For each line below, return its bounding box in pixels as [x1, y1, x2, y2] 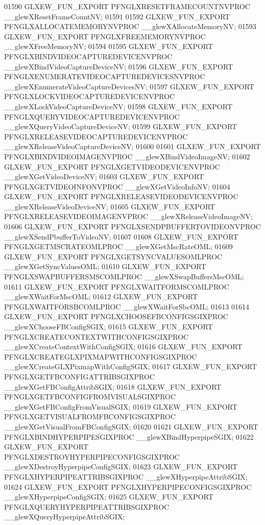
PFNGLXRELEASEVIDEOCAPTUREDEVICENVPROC [4, 131, 188, 141]
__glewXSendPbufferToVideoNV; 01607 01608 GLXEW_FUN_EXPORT [4, 231, 238, 242]
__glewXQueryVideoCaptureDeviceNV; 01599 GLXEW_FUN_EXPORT [4, 121, 237, 132]
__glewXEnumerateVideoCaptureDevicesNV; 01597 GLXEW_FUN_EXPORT [4, 81, 254, 91]
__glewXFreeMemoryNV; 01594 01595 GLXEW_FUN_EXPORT [4, 41, 213, 52]
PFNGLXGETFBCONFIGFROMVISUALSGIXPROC [4, 391, 176, 402]
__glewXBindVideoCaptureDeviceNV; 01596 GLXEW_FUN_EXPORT [4, 61, 233, 71]
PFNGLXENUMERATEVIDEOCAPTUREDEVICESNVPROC [4, 71, 205, 82]
